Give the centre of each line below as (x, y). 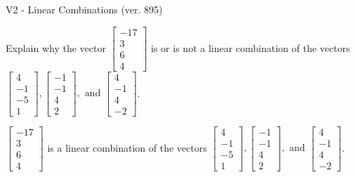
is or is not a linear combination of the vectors (251, 47)
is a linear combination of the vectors (127, 147)
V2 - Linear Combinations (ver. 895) (84, 9)
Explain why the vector (56, 47)
